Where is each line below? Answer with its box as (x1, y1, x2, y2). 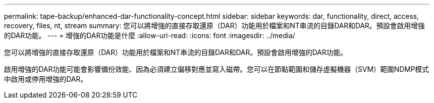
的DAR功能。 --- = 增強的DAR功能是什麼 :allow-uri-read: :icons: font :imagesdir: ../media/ (4, 31, 295, 40)
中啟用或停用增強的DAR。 (4, 75, 88, 83)
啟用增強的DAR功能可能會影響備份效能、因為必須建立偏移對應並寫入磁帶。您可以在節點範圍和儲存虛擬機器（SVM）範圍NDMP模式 (4, 65, 429, 73)
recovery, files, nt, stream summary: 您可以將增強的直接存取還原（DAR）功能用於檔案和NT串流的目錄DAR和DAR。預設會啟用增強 (4, 21, 425, 30)
